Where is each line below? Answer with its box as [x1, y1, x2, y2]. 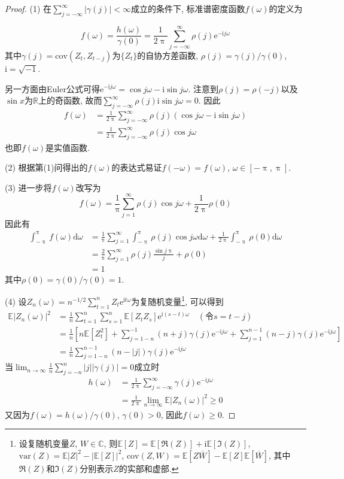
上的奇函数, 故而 [38, 94, 102, 107]
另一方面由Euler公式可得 [5, 82, 100, 95]
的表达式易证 [111, 161, 162, 174]
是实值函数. [45, 141, 90, 153]
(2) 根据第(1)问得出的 [5, 161, 88, 174]
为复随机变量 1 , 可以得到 [131, 293, 224, 307]
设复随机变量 [19, 437, 69, 450]
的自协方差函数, [137, 48, 199, 61]
